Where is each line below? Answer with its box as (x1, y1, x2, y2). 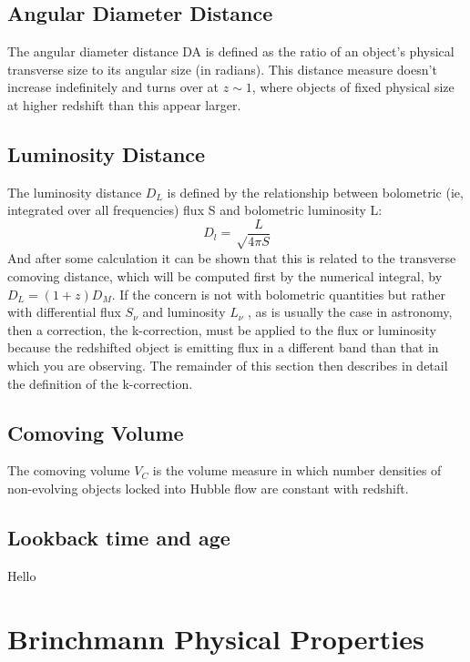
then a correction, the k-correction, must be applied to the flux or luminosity (7, 320, 436, 339)
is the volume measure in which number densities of (152, 461, 442, 480)
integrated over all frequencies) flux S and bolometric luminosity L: (7, 200, 383, 219)
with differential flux (7, 302, 121, 321)
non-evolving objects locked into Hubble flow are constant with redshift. (7, 478, 409, 497)
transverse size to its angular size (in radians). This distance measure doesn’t (7, 59, 437, 78)
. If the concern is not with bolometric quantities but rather (111, 284, 445, 303)
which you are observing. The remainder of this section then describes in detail (7, 356, 448, 374)
